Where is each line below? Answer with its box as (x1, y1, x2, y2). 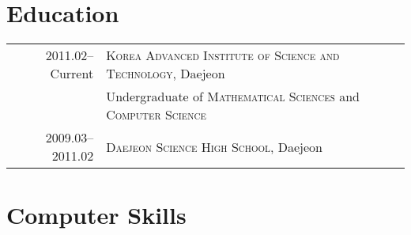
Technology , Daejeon (106, 64, 225, 83)
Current (50, 64, 94, 83)
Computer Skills (6, 199, 187, 231)
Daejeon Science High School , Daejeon (106, 137, 322, 156)
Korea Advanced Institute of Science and (106, 46, 340, 65)
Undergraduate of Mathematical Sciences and (106, 87, 360, 106)
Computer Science (106, 105, 206, 124)
